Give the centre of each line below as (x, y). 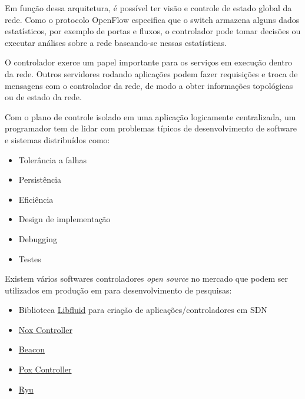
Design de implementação (64, 219)
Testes (30, 258)
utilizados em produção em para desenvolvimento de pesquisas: (118, 290)
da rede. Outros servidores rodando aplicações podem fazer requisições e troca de (151, 73)
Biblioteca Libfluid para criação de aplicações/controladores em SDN (143, 310)
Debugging (38, 238)
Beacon (32, 349)
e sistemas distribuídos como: (57, 139)
